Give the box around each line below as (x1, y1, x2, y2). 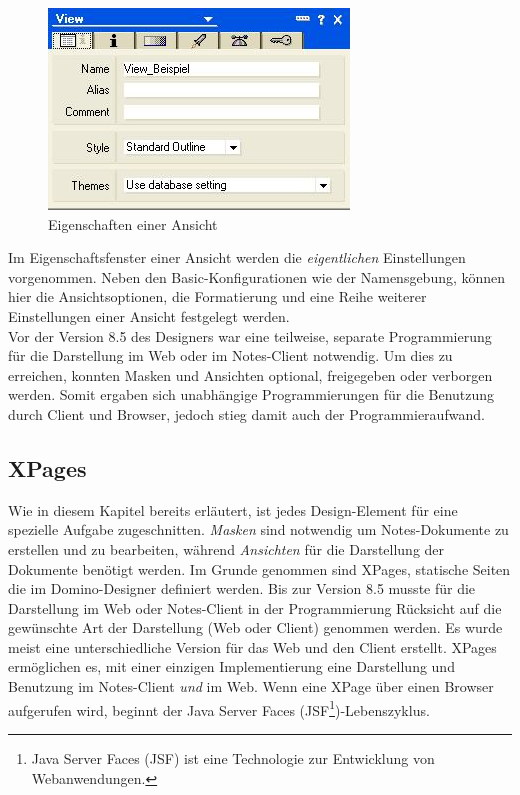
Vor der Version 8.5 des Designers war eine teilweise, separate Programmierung (8, 325, 492, 346)
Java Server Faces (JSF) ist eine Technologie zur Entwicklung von (31, 747, 435, 768)
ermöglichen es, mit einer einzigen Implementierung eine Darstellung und (8, 656, 455, 677)
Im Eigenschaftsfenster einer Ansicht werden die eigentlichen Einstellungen (8, 247, 466, 268)
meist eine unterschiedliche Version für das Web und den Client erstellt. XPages (8, 636, 497, 657)
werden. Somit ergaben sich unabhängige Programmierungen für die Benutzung (8, 384, 495, 405)
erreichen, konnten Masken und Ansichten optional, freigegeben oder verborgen (8, 364, 493, 385)
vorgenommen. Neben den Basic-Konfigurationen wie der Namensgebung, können (8, 266, 506, 287)
